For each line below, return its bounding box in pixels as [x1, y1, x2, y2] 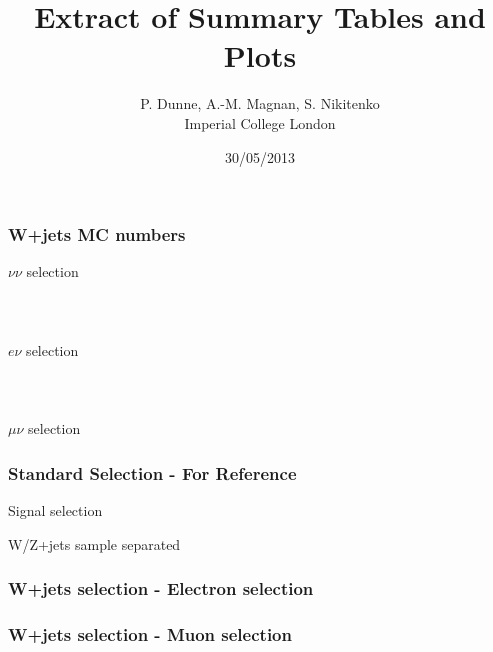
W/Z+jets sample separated [8, 533, 181, 554]
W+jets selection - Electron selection [8, 576, 314, 601]
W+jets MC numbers [8, 222, 186, 247]
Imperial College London [184, 112, 336, 133]
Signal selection [8, 499, 103, 520]
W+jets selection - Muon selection [8, 621, 292, 646]
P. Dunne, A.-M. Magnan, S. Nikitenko [140, 93, 380, 114]
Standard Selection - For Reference [8, 460, 297, 485]
